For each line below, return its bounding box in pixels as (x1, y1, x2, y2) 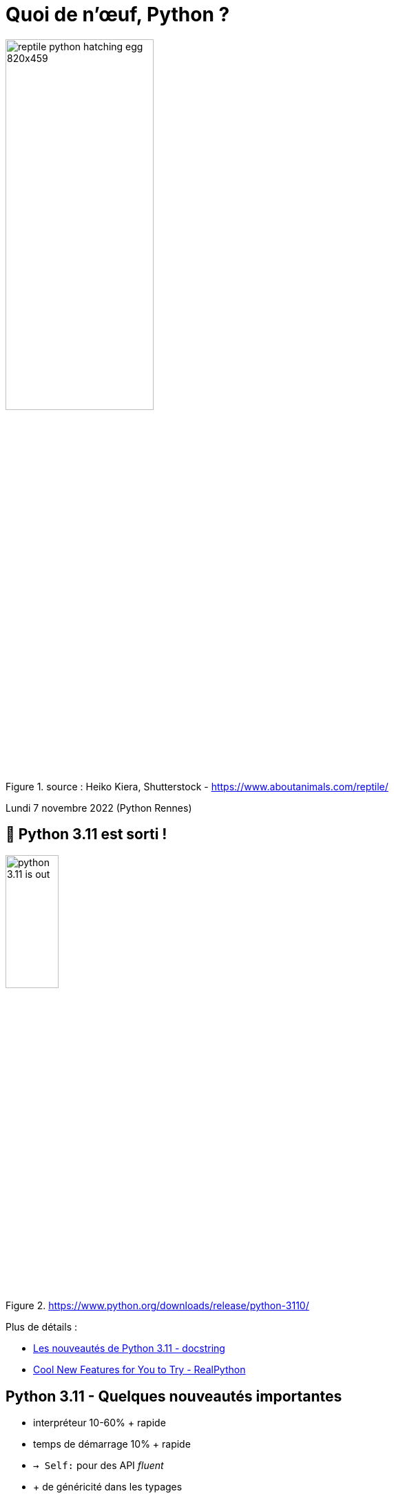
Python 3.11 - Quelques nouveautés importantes (6, 1387, 342, 1405)
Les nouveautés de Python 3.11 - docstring (33, 1342, 225, 1355)
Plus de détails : (6, 1321, 77, 1333)
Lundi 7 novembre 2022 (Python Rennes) (6, 801, 192, 814)
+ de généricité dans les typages (33, 1481, 183, 1493)
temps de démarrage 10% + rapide (33, 1438, 191, 1450)
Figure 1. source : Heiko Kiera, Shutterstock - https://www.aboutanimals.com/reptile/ (6, 780, 388, 792)
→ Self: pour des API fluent (33, 1459, 164, 1472)
